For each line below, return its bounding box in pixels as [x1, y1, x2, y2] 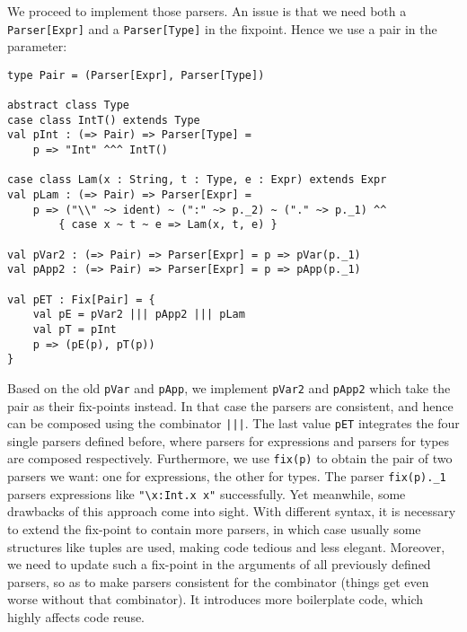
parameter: [7, 37, 67, 56]
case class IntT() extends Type [7, 113, 200, 127]
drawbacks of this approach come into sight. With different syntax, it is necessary [7, 502, 456, 521]
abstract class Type [7, 99, 130, 112]
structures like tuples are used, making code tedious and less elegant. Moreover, [7, 537, 445, 556]
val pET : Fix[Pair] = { [7, 293, 155, 306]
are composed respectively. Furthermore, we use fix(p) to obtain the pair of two [7, 449, 453, 468]
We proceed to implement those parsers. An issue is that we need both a [7, 2, 407, 20]
